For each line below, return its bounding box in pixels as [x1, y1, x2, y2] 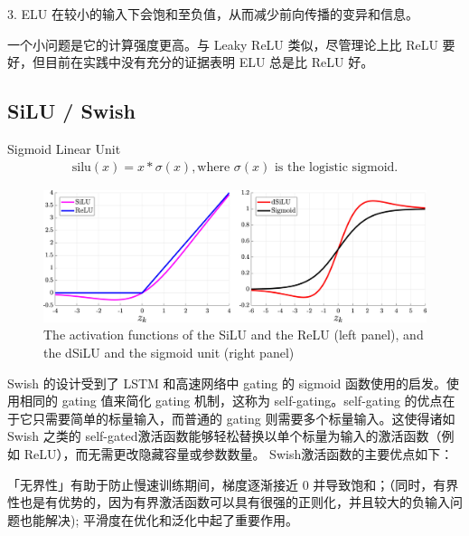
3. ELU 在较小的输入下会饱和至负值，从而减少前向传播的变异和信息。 [7, 5, 418, 23]
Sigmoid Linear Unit [7, 139, 121, 158]
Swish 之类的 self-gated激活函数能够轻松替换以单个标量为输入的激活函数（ [7, 426, 442, 445]
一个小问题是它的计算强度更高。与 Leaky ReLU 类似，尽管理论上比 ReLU [7, 34, 438, 53]
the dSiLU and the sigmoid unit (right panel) [43, 342, 295, 361]
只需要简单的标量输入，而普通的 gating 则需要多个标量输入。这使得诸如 [32, 408, 455, 427]
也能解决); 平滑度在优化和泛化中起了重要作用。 [19, 510, 298, 529]
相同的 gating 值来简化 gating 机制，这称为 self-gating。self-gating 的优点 [19, 391, 443, 410]
